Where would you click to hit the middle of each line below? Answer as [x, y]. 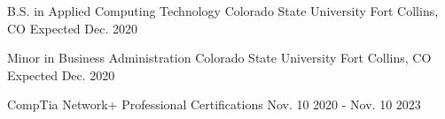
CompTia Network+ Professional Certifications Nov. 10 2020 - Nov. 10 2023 [214, 104]
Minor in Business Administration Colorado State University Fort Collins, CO [219, 58]
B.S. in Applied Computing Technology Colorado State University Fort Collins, [223, 11]
